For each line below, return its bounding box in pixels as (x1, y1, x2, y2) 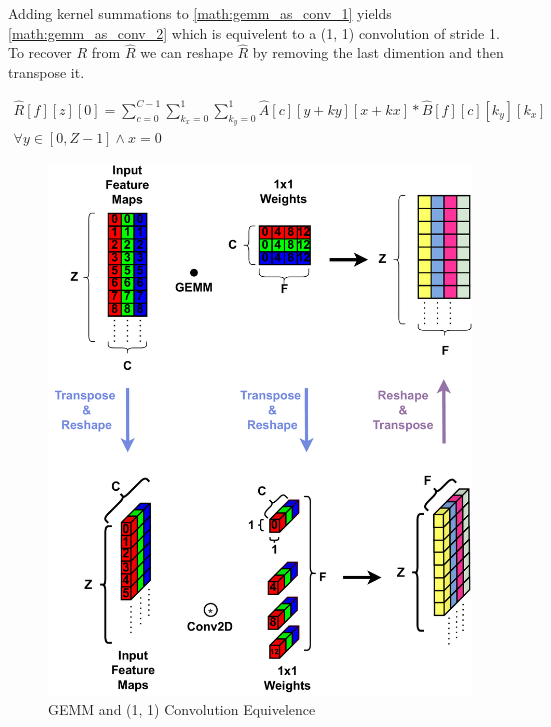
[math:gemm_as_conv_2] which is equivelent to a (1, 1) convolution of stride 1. (8, 22, 500, 43)
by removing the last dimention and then (252, 42, 504, 63)
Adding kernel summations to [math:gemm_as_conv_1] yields (8, 3, 392, 23)
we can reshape (140, 42, 233, 63)
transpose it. (8, 62, 85, 82)
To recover (8, 42, 72, 63)
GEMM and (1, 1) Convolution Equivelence (48, 699, 316, 720)
